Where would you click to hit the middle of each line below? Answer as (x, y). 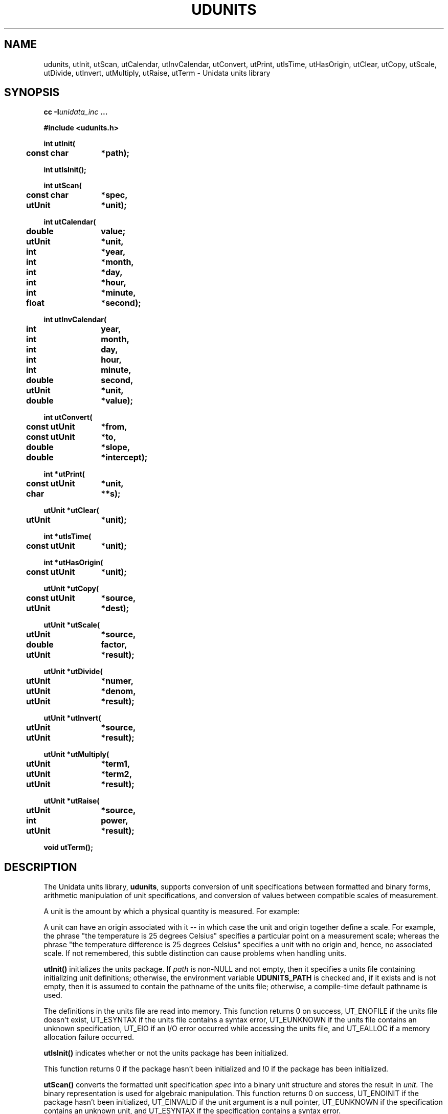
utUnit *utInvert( (72, 718)
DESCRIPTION (41, 867)
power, (115, 821)
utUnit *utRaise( (72, 801)
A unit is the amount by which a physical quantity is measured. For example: (172, 911)
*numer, (117, 681)
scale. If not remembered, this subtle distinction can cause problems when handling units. (195, 953)
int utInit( (60, 144)
